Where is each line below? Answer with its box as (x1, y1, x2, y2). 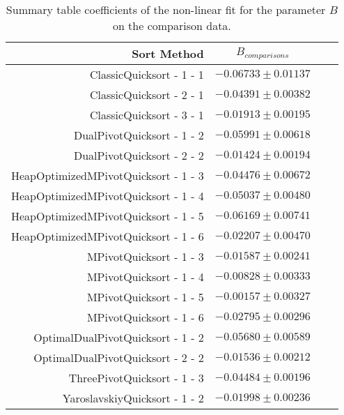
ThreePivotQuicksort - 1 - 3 (68, 370, 204, 386)
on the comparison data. (112, 17, 231, 33)
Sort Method (132, 45, 204, 61)
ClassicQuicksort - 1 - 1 (89, 66, 204, 82)
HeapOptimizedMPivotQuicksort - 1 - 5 (11, 208, 204, 224)
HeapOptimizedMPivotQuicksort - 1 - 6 (11, 228, 204, 244)
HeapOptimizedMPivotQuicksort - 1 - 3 (11, 167, 204, 183)
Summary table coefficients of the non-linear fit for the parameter (6, 1, 326, 17)
